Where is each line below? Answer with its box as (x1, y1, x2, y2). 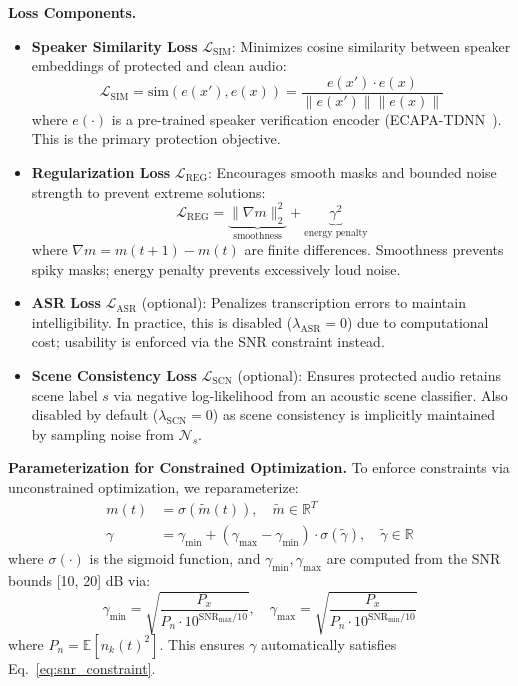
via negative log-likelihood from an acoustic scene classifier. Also (113, 384, 508, 405)
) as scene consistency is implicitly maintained (212, 404, 496, 425)
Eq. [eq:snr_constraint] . (8, 657, 156, 678)
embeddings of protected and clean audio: (31, 55, 287, 76)
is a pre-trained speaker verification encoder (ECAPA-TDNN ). (111, 108, 502, 129)
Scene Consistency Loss (31, 364, 197, 385)
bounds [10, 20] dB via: (8, 569, 151, 590)
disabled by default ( (31, 404, 159, 425)
